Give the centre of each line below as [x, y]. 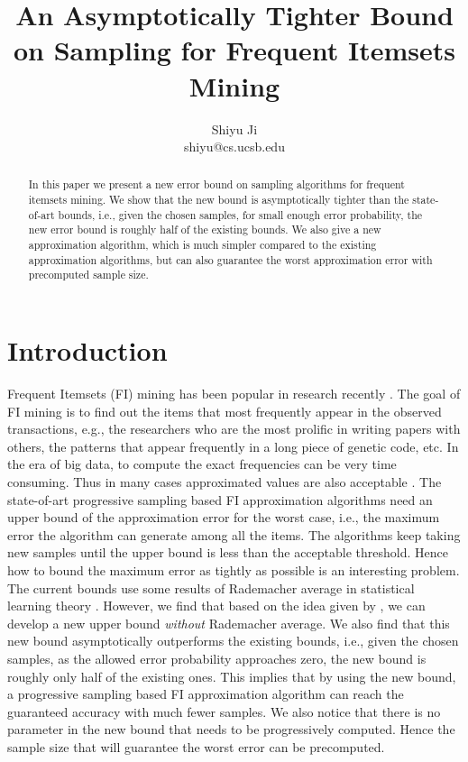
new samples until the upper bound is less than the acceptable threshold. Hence [228, 552]
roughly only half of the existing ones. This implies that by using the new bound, [232, 676]
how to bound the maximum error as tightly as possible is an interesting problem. [234, 569]
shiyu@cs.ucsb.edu [234, 147]
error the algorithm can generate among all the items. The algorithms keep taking [234, 534]
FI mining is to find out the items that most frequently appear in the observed [225, 411]
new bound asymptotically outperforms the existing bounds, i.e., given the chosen [233, 641]
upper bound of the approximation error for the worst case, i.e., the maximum [224, 517]
